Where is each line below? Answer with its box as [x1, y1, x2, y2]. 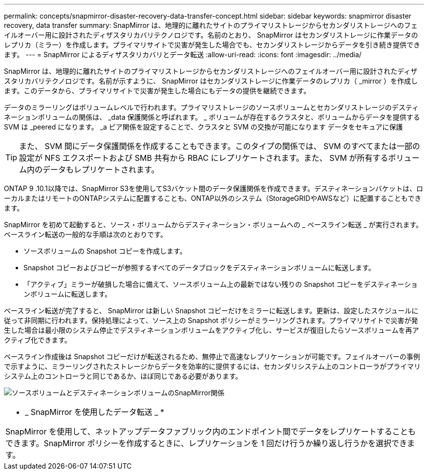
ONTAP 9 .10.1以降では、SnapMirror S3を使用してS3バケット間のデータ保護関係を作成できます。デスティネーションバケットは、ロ [4, 184, 423, 193]
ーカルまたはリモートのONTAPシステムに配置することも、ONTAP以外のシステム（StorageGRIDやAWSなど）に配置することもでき [4, 194, 422, 202]
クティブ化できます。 [4, 336, 71, 344]
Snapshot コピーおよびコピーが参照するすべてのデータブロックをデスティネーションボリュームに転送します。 [23, 263, 375, 272]
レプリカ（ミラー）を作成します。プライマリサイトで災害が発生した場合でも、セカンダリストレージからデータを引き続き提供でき [4, 41, 420, 49]
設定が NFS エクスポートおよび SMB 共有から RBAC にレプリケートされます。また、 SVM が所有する [19, 153, 388, 163]
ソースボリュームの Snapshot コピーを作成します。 [23, 247, 187, 255]
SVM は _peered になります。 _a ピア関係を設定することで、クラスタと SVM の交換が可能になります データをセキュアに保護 [4, 123, 403, 131]
